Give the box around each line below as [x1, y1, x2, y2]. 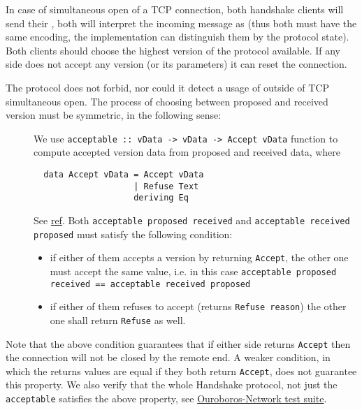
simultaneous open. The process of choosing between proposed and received [6, 94, 328, 108]
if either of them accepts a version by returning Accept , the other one [50, 250, 349, 265]
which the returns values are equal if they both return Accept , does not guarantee [6, 363, 357, 378]
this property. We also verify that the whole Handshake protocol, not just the [6, 377, 338, 392]
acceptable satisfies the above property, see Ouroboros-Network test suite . [6, 391, 327, 406]
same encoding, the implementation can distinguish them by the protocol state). [6, 29, 349, 44]
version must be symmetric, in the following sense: [6, 108, 222, 122]
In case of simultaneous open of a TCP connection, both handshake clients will [6, 2, 344, 16]
